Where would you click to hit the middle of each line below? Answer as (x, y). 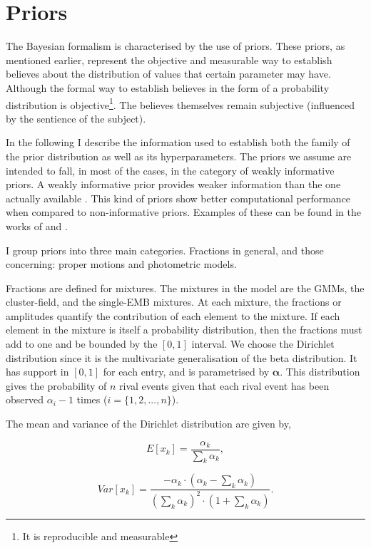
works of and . (37, 226)
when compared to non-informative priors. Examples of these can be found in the (183, 212)
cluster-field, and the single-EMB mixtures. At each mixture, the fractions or (174, 302)
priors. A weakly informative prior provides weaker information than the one (173, 184)
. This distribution (320, 372)
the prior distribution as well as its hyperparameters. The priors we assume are (179, 156)
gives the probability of (56, 385)
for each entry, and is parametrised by (186, 372)
